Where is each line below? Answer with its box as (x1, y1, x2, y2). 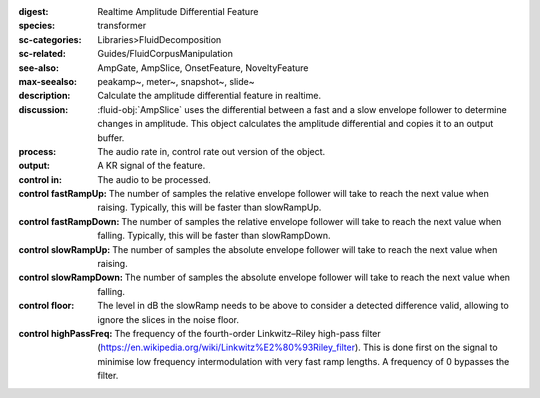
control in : (18, 173, 62, 185)
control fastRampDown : (18, 215, 120, 227)
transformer (97, 20, 147, 32)
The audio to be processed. (97, 173, 212, 185)
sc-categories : (18, 33, 82, 45)
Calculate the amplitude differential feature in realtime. (97, 90, 322, 102)
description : (18, 90, 71, 102)
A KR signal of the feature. (97, 160, 206, 172)
